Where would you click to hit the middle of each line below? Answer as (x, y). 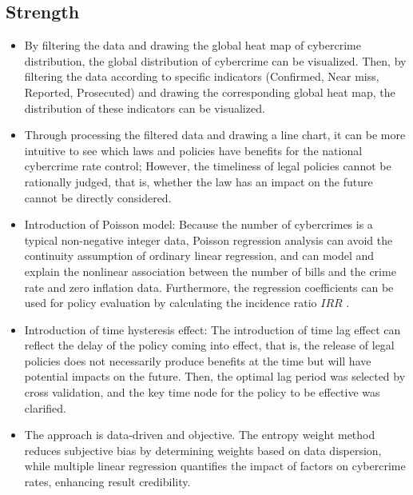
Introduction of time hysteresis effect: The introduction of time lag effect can (212, 329)
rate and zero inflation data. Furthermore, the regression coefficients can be (209, 287)
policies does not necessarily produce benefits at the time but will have (198, 360)
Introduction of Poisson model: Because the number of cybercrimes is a (199, 224)
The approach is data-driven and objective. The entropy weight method (200, 435)
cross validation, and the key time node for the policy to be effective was (202, 392)
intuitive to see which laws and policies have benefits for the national (193, 150)
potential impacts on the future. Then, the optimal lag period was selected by (215, 376)
